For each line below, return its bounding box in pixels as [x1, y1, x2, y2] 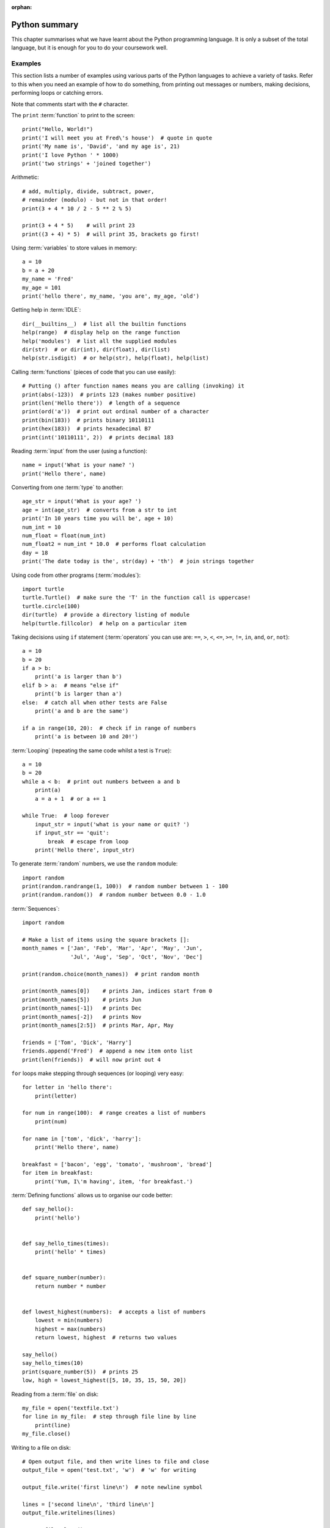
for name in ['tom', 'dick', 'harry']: [22, 1135, 142, 1142]
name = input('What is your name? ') [22, 461, 136, 469]
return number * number [34, 1282, 106, 1290]
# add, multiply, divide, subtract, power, [22, 188, 155, 195]
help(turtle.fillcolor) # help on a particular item [22, 620, 186, 626]
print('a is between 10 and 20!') [34, 733, 139, 740]
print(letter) [34, 1092, 78, 1100]
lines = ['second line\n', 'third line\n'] [22, 1500, 155, 1508]
